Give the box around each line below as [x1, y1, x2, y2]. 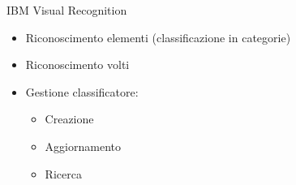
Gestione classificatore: [25, 83, 139, 100]
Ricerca [45, 165, 82, 182]
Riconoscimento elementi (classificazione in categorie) [25, 28, 291, 45]
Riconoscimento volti [25, 56, 130, 73]
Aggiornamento [45, 137, 121, 154]
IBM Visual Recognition [6, 2, 127, 18]
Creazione [45, 110, 94, 127]
